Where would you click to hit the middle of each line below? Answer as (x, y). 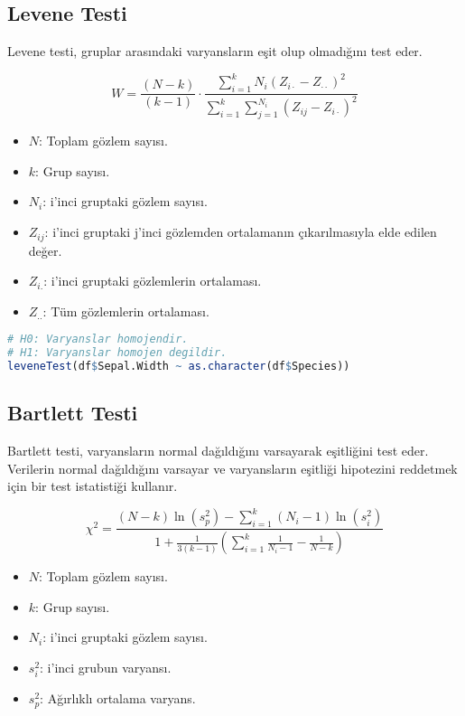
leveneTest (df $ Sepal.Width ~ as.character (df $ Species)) (179, 367)
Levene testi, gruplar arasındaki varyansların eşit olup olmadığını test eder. (215, 51)
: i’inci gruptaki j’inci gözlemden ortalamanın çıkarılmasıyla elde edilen (241, 232)
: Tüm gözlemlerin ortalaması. (126, 311)
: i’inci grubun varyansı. (106, 668)
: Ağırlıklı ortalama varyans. (118, 698)
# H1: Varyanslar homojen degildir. (117, 353)
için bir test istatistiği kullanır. (93, 486)
